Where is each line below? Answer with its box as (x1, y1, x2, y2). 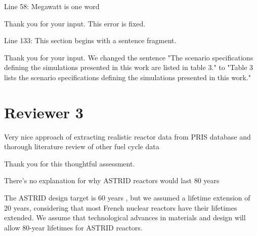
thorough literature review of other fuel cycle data (4, 141, 159, 152)
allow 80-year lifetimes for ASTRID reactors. (4, 222, 143, 232)
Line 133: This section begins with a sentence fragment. (4, 35, 177, 46)
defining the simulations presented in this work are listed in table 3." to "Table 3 (4, 62, 253, 73)
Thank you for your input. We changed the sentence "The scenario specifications (4, 52, 253, 62)
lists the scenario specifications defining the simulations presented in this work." (4, 72, 251, 82)
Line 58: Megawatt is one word (4, 1, 100, 11)
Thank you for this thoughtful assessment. (4, 158, 135, 168)
